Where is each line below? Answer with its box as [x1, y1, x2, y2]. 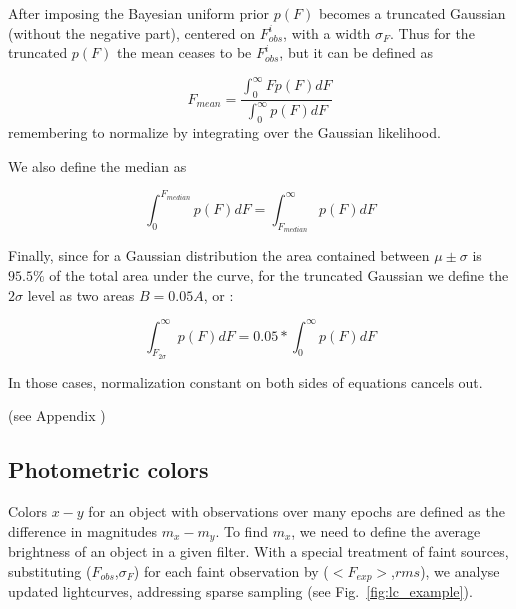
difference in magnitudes [8, 520, 158, 541]
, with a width [283, 22, 371, 43]
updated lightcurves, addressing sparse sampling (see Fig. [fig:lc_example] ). [8, 581, 473, 602]
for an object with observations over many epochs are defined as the [88, 501, 505, 522]
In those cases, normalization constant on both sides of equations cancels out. [8, 371, 483, 392]
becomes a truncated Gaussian [318, 3, 506, 23]
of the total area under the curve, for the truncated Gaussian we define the [49, 264, 509, 285]
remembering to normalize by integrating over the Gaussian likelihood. [8, 122, 441, 143]
